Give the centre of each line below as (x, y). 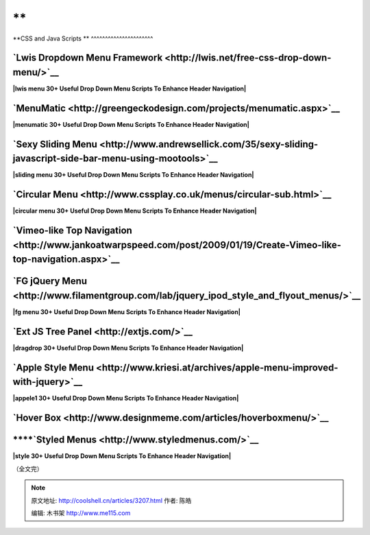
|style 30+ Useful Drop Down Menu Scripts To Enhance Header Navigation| (122, 456)
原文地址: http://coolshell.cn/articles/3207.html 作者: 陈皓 (111, 500)
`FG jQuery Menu (50, 281)
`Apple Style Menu (53, 367)
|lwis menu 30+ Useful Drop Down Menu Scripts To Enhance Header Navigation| (129, 88)
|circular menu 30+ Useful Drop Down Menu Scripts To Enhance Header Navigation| (135, 211)
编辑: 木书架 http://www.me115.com (81, 513)
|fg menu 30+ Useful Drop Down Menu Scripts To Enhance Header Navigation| (127, 312)
